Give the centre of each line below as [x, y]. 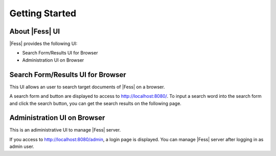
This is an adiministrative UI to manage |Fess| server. [65, 130]
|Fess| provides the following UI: [43, 44]
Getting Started [43, 13]
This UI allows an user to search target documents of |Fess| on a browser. [87, 87]
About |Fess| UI [35, 31]
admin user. [22, 147]
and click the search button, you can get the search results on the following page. [95, 103]
